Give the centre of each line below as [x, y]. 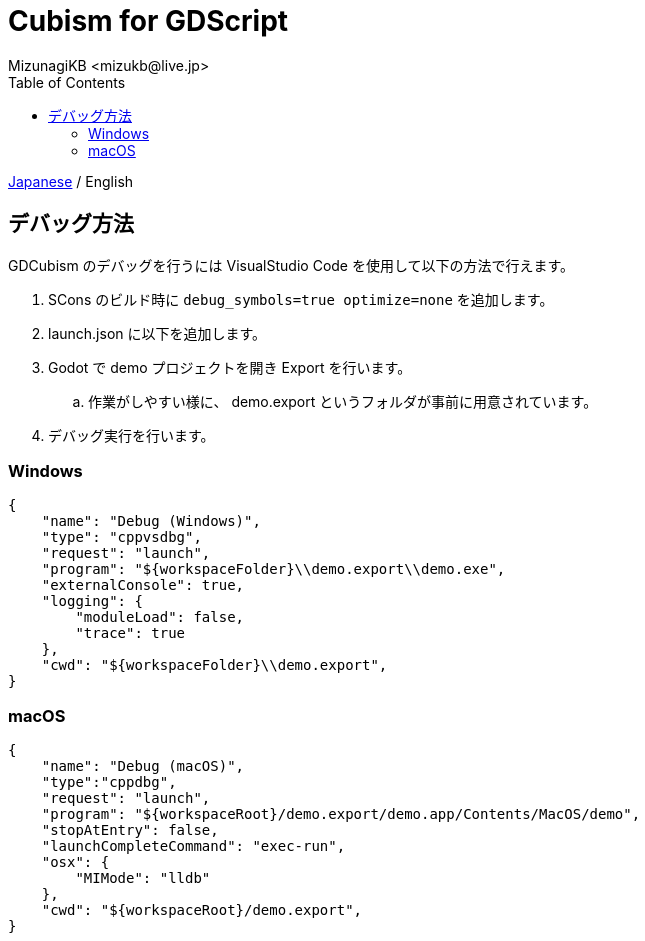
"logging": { [92, 601]
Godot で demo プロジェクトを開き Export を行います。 [230, 367]
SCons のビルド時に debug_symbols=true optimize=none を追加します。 [301, 299]
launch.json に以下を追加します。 [157, 333]
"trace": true [130, 633]
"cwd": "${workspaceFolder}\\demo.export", [214, 665]
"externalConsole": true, [143, 585]
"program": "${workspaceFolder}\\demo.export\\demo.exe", [273, 569]
